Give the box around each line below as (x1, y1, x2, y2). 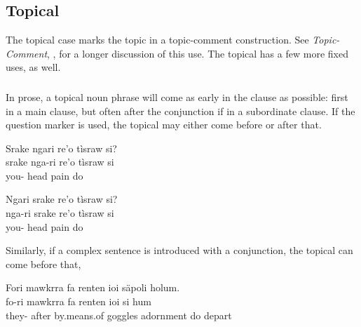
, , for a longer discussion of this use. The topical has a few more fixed (47, 46, 348, 60)
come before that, (6, 256, 81, 271)
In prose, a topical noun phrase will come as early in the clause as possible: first (6, 89, 348, 104)
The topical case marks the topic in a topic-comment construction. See (6, 32, 309, 47)
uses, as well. (6, 60, 61, 74)
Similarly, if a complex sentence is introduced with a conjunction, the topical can (6, 243, 353, 258)
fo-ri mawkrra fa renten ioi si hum (6, 294, 151, 309)
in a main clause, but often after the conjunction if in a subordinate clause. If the (6, 103, 355, 118)
